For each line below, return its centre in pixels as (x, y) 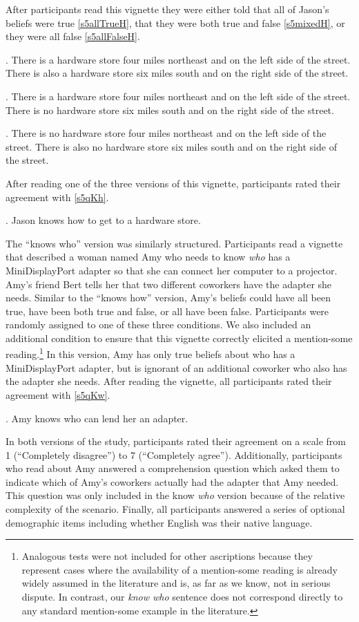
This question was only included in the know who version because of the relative (175, 495)
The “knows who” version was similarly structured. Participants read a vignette (174, 243)
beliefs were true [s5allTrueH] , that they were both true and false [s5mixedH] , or (175, 22)
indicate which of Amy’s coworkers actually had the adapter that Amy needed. (172, 481)
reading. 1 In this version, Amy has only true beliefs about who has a (151, 353)
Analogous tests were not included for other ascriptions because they (167, 556)
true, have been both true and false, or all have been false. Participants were (167, 311)
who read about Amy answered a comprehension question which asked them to (173, 468)
